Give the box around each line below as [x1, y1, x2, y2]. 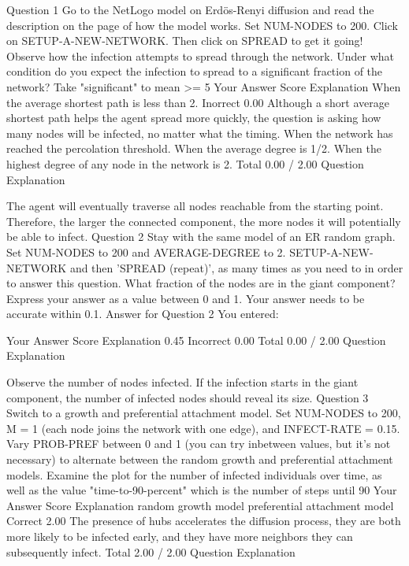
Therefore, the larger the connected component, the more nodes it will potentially [6, 213, 401, 229]
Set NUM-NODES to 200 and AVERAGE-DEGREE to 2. [6, 243, 286, 260]
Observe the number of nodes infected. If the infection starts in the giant [6, 374, 359, 390]
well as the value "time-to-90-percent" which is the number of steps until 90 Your [6, 482, 397, 498]
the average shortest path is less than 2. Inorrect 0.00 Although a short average [6, 94, 389, 110]
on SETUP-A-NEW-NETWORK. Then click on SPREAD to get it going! [6, 32, 363, 49]
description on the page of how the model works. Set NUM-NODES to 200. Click [6, 17, 398, 33]
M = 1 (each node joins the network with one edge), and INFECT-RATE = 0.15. [6, 420, 400, 436]
